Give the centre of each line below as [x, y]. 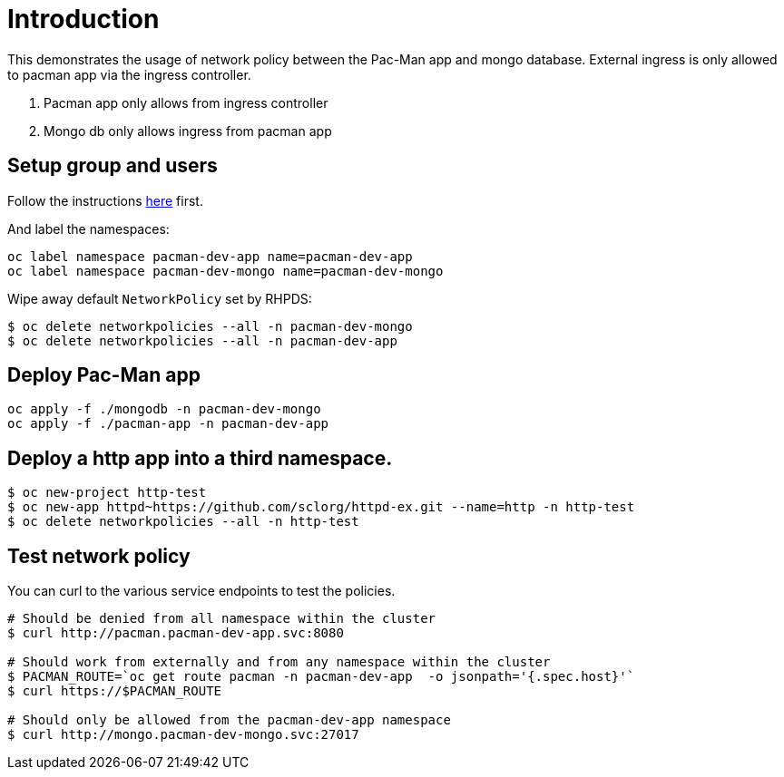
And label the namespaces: [88, 228]
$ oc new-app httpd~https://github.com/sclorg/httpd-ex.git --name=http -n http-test [321, 507]
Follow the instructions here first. [105, 200]
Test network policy [99, 556]
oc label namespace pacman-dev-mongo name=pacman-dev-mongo [225, 271]
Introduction [83, 19]
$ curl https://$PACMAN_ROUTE [115, 691]
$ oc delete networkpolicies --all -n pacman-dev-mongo [210, 326]
